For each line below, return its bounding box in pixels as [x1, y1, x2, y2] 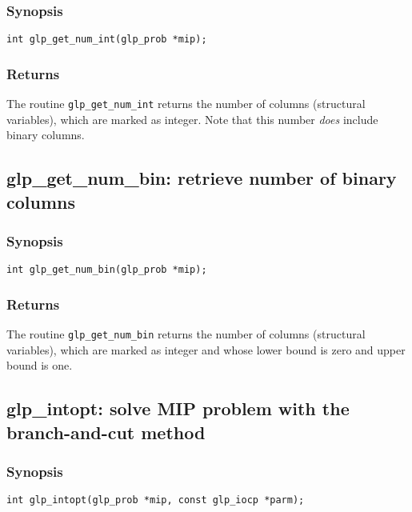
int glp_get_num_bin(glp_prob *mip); [6, 264, 207, 276]
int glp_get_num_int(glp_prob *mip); [6, 34, 207, 46]
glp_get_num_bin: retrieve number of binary [6, 166, 397, 190]
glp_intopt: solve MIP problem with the [6, 396, 350, 421]
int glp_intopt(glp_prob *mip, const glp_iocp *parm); [6, 494, 305, 506]
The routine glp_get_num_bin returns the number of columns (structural [6, 326, 366, 342]
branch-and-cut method [6, 419, 206, 444]
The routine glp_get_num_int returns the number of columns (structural [6, 95, 366, 112]
